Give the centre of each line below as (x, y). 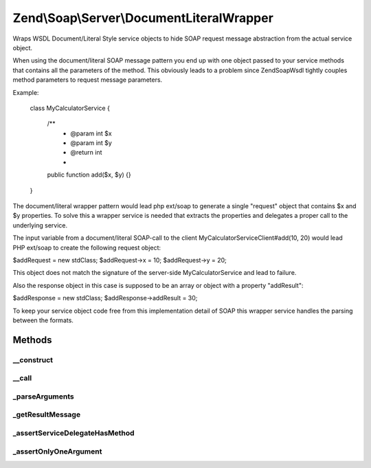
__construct (33, 359)
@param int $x (91, 133)
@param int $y (91, 143)
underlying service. (40, 225)
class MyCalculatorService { (70, 108)
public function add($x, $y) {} (89, 175)
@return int (86, 153)
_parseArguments (44, 397)
